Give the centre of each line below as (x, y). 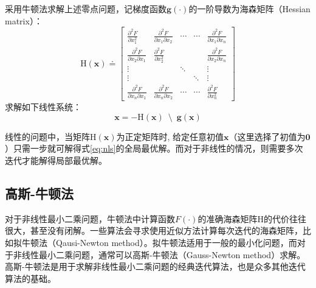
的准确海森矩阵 (228, 218)
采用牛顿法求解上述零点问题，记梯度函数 (86, 9)
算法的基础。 (30, 278)
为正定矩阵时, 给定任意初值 (170, 136)
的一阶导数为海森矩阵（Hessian (249, 9)
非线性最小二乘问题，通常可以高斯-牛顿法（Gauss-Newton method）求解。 (159, 254)
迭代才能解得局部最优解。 (56, 160)
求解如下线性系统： (43, 107)
